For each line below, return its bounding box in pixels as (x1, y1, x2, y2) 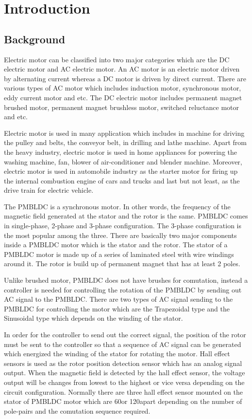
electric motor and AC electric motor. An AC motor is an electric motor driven (4, 64, 240, 74)
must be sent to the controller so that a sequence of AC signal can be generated (4, 339, 241, 349)
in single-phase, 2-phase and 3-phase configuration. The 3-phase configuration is (4, 220, 242, 231)
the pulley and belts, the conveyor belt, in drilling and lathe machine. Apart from (4, 137, 247, 147)
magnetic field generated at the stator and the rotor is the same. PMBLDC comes (4, 211, 248, 221)
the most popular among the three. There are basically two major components (4, 230, 237, 240)
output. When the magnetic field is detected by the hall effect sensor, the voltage (4, 367, 245, 378)
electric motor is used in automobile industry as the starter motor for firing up (4, 166, 238, 176)
